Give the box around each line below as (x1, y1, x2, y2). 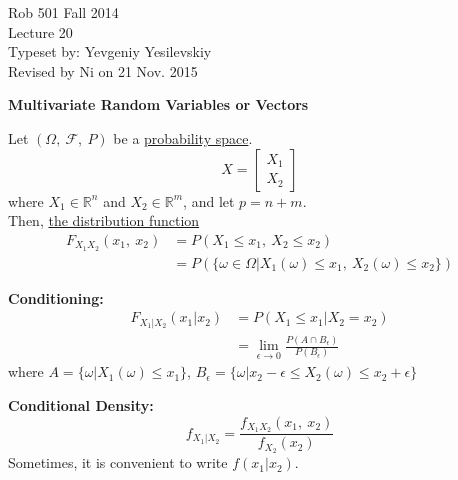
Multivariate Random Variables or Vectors (8, 94, 309, 115)
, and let (183, 190, 235, 211)
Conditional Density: (8, 394, 154, 415)
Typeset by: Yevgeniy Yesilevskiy (8, 41, 212, 62)
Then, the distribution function (8, 210, 200, 231)
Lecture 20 (8, 21, 73, 42)
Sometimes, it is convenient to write (8, 452, 228, 473)
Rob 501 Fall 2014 (8, 2, 119, 22)
